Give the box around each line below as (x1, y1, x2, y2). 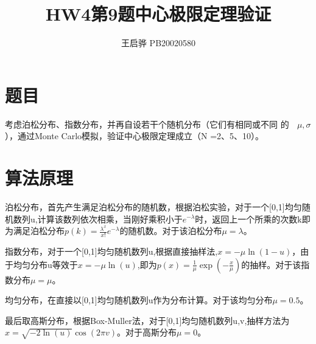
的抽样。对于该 (241, 258, 301, 270)
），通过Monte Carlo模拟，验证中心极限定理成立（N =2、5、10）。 (5, 129, 264, 142)
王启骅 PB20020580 (121, 36, 196, 49)
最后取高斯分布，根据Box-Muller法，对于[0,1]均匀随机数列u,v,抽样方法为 (5, 314, 290, 326)
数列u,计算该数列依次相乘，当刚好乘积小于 (13, 212, 183, 225)
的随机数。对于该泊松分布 (119, 224, 222, 237)
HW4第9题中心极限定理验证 (45, 1, 272, 26)
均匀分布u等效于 (13, 258, 78, 270)
